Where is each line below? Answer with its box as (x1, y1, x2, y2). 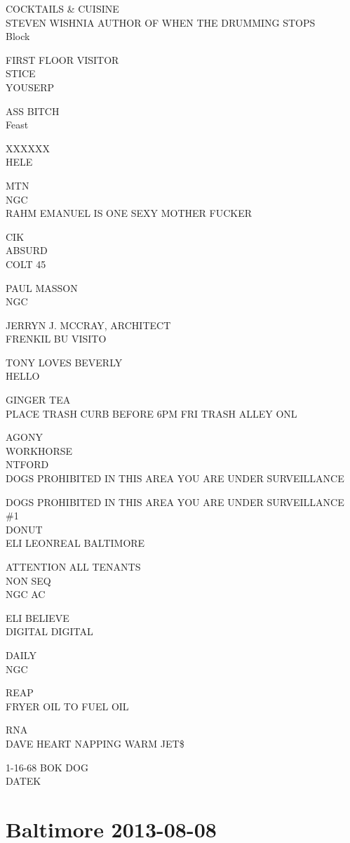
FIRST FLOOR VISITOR (6, 52, 119, 67)
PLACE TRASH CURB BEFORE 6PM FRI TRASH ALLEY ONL (6, 406, 297, 420)
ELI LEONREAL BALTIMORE (6, 536, 145, 550)
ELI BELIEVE (6, 610, 69, 625)
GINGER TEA (6, 392, 71, 407)
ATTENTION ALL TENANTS (6, 559, 141, 573)
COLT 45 (6, 256, 46, 271)
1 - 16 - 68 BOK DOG (6, 759, 88, 774)
